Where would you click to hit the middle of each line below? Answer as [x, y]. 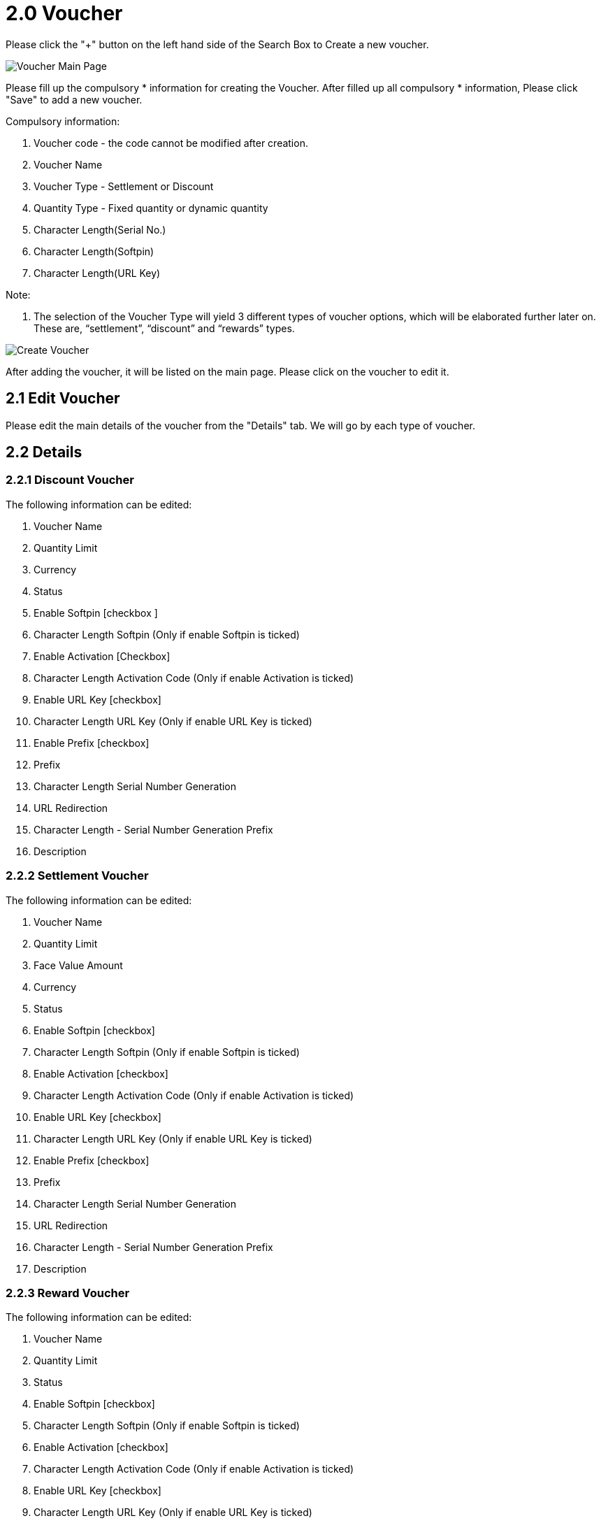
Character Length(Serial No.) [100, 229]
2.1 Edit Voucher [63, 399]
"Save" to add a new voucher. [74, 99]
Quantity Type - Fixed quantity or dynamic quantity [151, 208]
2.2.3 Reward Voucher [68, 1293]
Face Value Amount [78, 965]
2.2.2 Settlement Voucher [77, 876]
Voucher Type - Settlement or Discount [124, 186]
